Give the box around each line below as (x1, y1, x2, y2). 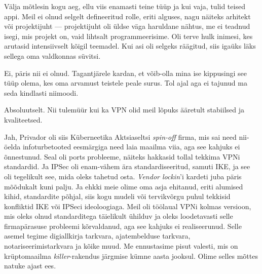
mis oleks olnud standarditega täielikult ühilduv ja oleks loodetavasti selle (4, 211, 233, 221)
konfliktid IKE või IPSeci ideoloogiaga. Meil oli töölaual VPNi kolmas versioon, (4, 201, 251, 211)
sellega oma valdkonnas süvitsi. (4, 50, 101, 61)
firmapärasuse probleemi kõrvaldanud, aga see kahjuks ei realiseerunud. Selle (4, 220, 242, 231)
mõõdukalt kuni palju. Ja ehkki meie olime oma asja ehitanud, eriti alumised (4, 181, 243, 191)
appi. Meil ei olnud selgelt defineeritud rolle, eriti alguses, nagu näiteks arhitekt (4, 11, 251, 21)
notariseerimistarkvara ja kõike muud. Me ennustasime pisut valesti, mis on (4, 241, 238, 251)
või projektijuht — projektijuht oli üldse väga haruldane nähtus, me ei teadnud (4, 21, 250, 31)
